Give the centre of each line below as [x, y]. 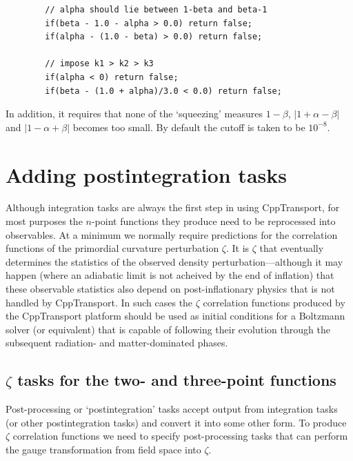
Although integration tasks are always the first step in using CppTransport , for [173, 207]
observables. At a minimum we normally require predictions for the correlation [172, 234]
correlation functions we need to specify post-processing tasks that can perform [180, 436]
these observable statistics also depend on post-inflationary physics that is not [170, 289]
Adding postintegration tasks [146, 174]
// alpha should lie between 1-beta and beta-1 [156, 10]
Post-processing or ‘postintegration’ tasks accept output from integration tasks [172, 409]
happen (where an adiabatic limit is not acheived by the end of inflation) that [170, 275]
